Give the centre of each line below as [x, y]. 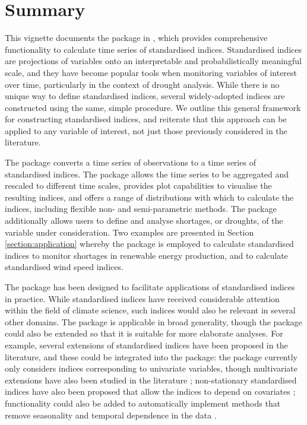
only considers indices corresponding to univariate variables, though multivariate [151, 368]
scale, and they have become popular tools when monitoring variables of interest [151, 72]
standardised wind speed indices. [64, 267]
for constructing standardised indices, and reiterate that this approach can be [146, 119]
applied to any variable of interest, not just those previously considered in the [146, 130]
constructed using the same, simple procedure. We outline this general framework [153, 107]
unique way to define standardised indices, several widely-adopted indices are [145, 96]
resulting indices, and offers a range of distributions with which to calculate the [149, 197]
